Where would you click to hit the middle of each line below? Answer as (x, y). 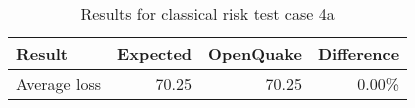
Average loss (59, 83)
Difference (358, 53)
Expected (155, 53)
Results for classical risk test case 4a (207, 13)
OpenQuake (255, 53)
